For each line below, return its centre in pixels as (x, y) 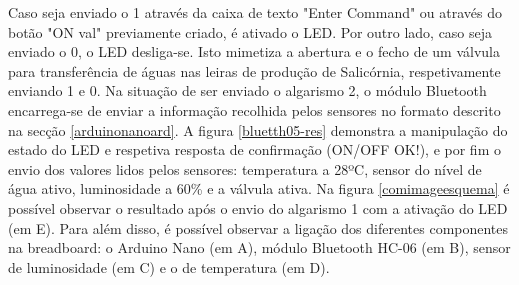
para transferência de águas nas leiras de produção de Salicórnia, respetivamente (254, 70)
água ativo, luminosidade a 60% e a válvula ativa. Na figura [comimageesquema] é (259, 188)
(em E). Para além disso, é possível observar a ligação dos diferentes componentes (258, 227)
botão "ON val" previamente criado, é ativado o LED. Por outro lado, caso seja (250, 31)
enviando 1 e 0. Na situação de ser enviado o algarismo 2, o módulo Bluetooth (247, 90)
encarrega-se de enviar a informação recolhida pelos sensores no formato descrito (254, 109)
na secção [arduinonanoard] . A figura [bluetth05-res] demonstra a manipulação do (258, 129)
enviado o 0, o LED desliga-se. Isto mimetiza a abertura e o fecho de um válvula (254, 51)
